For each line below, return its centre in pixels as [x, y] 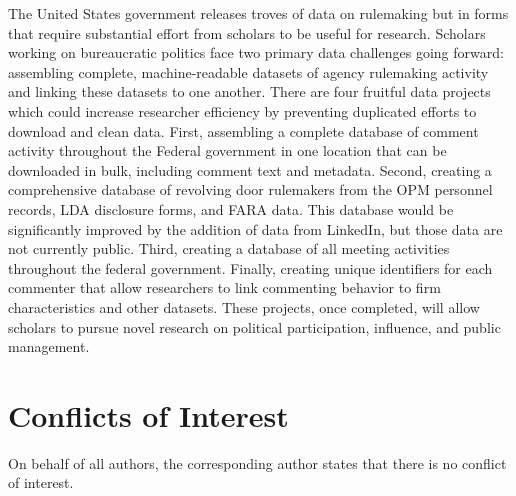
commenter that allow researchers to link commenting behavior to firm [224, 287]
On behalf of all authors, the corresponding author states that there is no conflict [257, 462]
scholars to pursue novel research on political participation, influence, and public [254, 326]
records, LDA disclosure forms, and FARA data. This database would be [231, 208]
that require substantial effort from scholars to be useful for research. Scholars [247, 32]
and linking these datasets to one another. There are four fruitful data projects [249, 91]
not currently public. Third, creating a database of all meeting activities [229, 248]
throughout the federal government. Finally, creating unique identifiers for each [250, 267]
